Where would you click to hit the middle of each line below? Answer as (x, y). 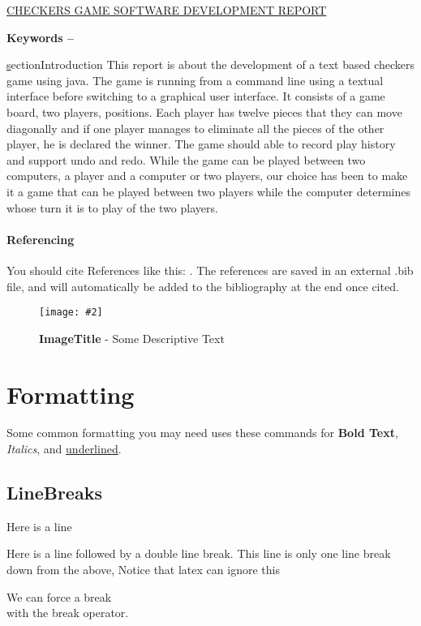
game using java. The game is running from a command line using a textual (195, 80)
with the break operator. (68, 613)
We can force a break (59, 596)
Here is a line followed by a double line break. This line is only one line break (199, 553)
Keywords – (41, 37)
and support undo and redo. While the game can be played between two (186, 159)
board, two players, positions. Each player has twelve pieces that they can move (204, 111)
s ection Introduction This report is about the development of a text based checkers (210, 64)
